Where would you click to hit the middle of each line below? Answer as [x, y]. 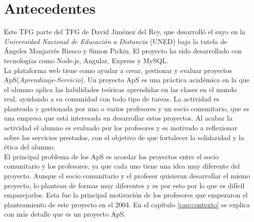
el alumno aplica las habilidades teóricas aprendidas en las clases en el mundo [120, 89]
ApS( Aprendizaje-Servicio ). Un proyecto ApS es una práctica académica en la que [127, 80]
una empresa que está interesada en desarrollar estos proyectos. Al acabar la [118, 118]
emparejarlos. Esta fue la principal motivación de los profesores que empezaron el [126, 195]
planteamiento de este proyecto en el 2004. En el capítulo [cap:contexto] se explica [127, 204]
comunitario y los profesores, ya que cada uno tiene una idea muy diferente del [122, 166]
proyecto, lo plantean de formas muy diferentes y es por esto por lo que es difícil [124, 185]
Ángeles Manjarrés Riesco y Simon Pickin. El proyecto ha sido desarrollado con [123, 51]
